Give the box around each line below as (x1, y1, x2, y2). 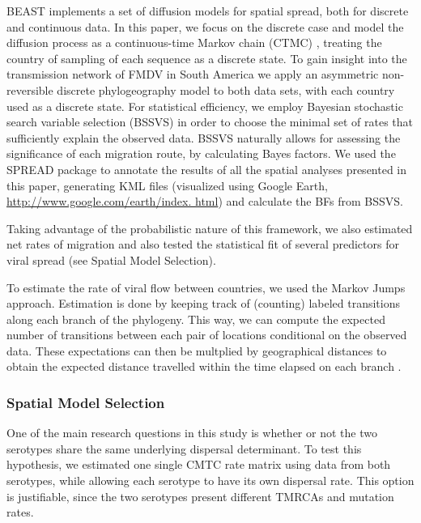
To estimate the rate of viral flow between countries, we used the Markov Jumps (6, 279, 406, 296)
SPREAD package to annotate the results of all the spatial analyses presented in (6, 160, 407, 177)
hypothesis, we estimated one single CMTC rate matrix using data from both (6, 456, 391, 473)
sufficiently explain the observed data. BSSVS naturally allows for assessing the (6, 129, 401, 146)
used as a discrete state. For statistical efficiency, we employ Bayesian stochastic (6, 97, 403, 114)
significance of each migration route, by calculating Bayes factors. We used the (6, 145, 396, 162)
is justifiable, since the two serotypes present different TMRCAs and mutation (6, 487, 394, 504)
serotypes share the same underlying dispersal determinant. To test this (6, 440, 362, 457)
